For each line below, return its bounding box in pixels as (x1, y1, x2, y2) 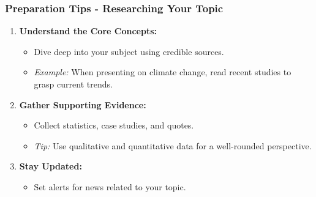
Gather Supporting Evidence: (19, 98, 146, 111)
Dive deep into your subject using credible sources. (34, 45, 224, 58)
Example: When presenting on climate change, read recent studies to (34, 65, 292, 78)
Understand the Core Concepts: (19, 24, 157, 37)
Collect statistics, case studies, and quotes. (34, 119, 194, 132)
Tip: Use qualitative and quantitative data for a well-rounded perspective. (34, 139, 312, 152)
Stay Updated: (19, 160, 82, 173)
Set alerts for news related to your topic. (34, 180, 186, 193)
